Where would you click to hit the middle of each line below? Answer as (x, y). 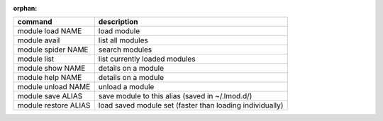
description (118, 22)
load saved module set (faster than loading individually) (191, 105)
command (35, 22)
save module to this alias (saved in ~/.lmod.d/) (175, 96)
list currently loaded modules (147, 59)
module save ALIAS (50, 96)
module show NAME (51, 69)
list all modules (123, 40)
